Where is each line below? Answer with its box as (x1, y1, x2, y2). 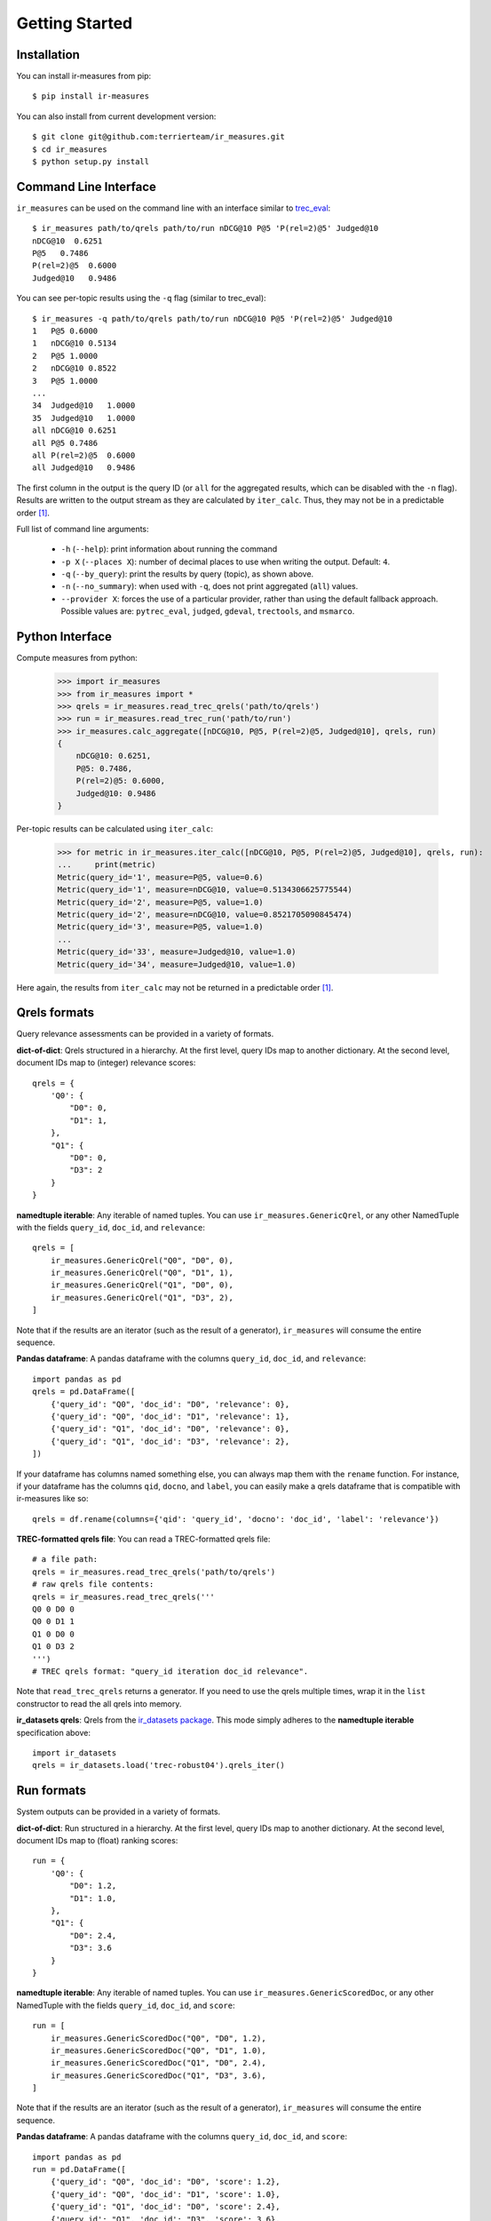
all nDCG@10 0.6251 (32, 426, 117, 435)
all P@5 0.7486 (32, 438, 99, 448)
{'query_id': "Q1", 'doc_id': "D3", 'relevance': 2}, (50, 1436, 290, 1446)
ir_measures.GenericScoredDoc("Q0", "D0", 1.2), (50, 2033, 266, 2043)
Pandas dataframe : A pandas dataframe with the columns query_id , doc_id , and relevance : (16, 1353, 367, 1364)
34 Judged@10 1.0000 (32, 401, 136, 410)
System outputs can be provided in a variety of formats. (16, 1806, 221, 1817)
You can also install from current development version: (16, 111, 217, 122)
